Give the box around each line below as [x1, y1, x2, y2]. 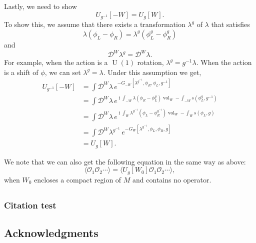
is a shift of [4, 66, 38, 77]
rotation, [137, 57, 164, 67]
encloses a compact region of [34, 174, 121, 184]
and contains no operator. [132, 174, 211, 184]
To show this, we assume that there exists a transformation [4, 19, 185, 29]
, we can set [44, 66, 81, 77]
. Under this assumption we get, [103, 66, 201, 77]
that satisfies [211, 19, 250, 29]
